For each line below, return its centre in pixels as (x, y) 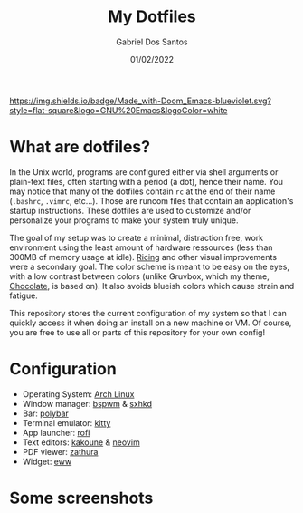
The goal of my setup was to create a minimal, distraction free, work (137, 237)
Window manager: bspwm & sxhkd (87, 403)
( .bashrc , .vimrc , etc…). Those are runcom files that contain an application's (151, 200)
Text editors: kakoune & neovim (81, 442)
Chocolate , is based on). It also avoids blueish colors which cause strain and (152, 286)
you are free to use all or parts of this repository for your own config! (137, 332)
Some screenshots (81, 498)
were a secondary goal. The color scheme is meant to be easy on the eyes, (149, 266)
